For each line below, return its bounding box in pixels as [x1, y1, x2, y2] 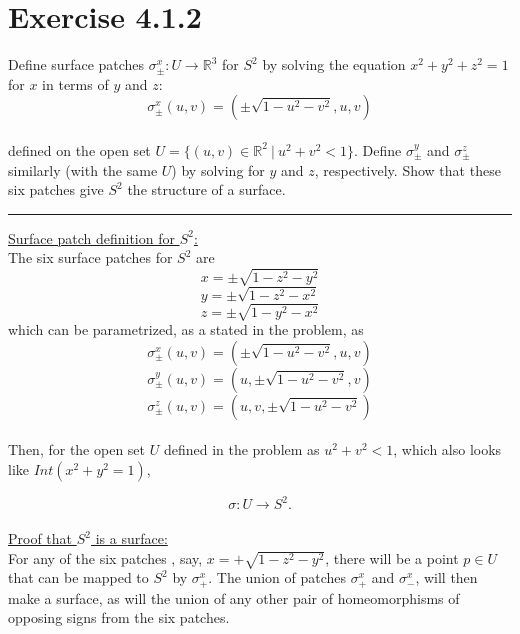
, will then [415, 567, 478, 588]
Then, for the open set [8, 439, 146, 460]
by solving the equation [262, 54, 406, 75]
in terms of [42, 73, 109, 94]
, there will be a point [325, 547, 459, 568]
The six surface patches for [8, 247, 173, 268]
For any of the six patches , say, [8, 547, 203, 568]
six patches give [8, 179, 104, 200]
